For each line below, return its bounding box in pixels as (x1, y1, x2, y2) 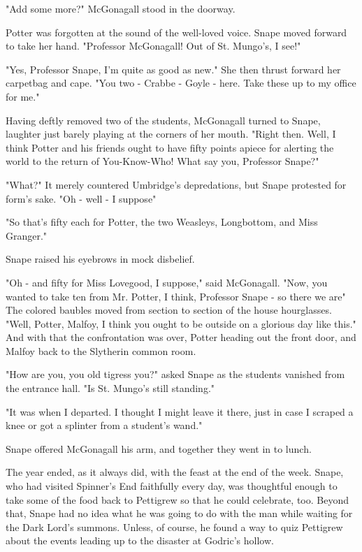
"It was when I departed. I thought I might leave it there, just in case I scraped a (6, 404, 354, 419)
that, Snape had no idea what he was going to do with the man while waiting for (6, 506, 353, 521)
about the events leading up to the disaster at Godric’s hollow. (6, 533, 274, 548)
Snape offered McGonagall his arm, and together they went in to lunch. (6, 441, 312, 456)
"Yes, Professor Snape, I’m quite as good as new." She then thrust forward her (6, 61, 341, 76)
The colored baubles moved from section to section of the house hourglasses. (6, 303, 332, 317)
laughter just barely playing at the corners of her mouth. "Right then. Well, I (6, 126, 336, 141)
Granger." (6, 228, 48, 242)
